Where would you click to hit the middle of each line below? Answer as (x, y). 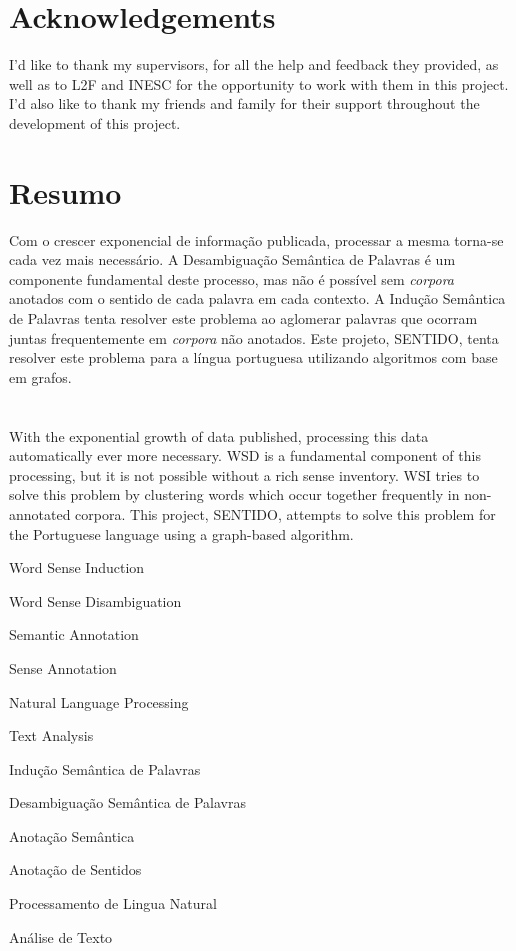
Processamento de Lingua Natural (113, 903)
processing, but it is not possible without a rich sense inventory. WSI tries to (244, 474)
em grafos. (40, 376)
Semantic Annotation (74, 634)
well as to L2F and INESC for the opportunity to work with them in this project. (259, 83)
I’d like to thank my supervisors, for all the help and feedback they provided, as (254, 64)
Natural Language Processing (99, 701)
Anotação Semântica (72, 835)
